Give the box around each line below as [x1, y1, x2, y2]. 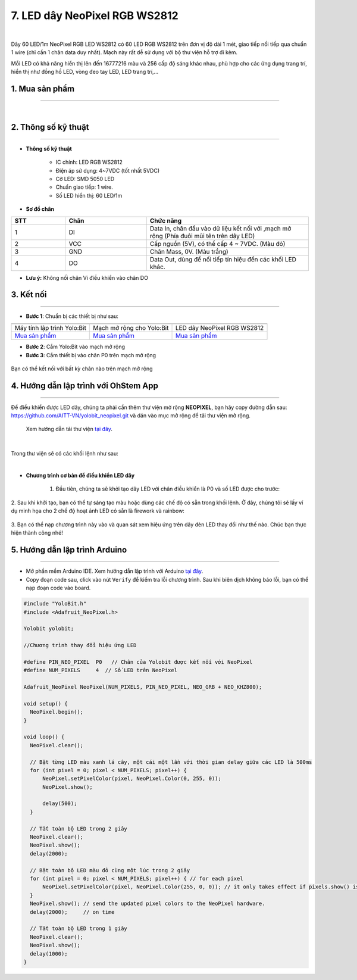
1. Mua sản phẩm [11, 83, 74, 93]
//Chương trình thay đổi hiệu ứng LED [23, 642, 137, 649]
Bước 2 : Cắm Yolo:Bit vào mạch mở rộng [26, 343, 125, 351]
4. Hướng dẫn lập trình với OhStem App [11, 381, 159, 391]
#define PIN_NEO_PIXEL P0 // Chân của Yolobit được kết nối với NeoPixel [23, 658, 253, 665]
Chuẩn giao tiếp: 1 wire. [55, 183, 113, 191]
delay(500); [42, 800, 77, 807]
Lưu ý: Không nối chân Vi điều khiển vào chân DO [26, 274, 149, 281]
